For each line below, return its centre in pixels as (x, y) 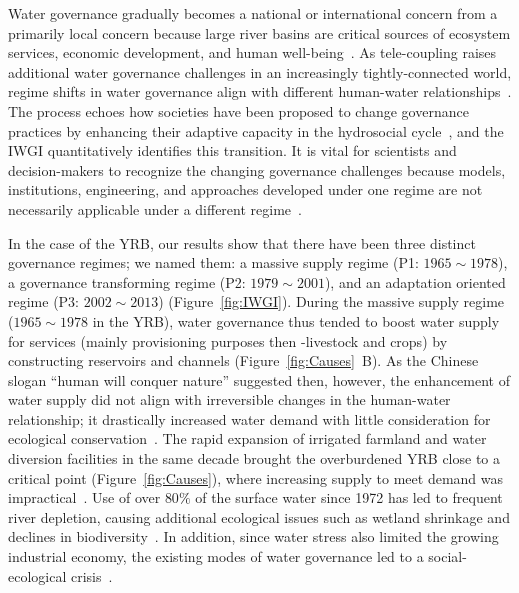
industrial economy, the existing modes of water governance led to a (216, 556)
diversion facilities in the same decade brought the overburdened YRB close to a (254, 458)
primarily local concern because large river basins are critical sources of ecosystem (259, 32)
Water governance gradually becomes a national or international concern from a (253, 13)
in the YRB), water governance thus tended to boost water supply (296, 320)
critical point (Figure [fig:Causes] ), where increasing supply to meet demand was (256, 477)
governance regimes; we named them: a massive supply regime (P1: (213, 262)
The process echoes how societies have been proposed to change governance (238, 110)
